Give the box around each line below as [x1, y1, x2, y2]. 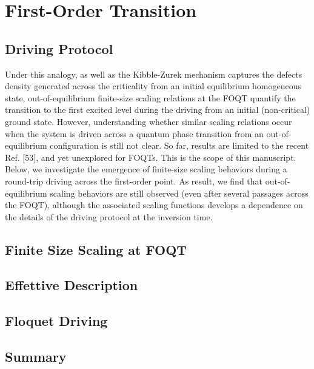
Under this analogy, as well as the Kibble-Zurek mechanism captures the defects [5, 67, 302, 80]
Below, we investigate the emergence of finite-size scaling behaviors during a [5, 163, 287, 175]
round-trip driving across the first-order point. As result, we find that [5, 174, 263, 187]
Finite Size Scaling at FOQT [5, 240, 187, 259]
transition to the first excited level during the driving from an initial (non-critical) [5, 103, 310, 116]
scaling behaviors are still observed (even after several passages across [50, 186, 309, 199]
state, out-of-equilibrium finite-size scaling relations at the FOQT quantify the [5, 91, 296, 104]
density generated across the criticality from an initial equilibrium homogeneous [5, 80, 301, 92]
